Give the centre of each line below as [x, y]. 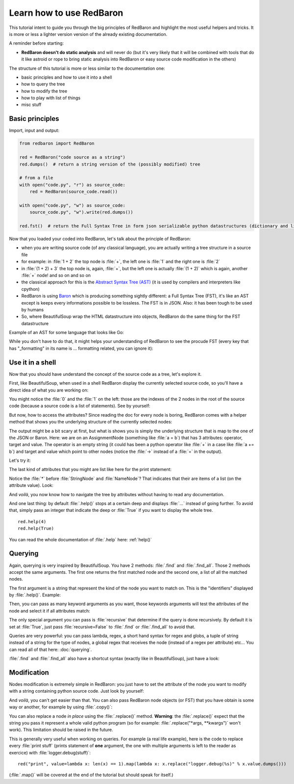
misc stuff [31, 105]
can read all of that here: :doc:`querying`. [50, 649]
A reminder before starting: [36, 43]
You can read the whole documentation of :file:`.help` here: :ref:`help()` [80, 539]
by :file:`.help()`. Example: [35, 595]
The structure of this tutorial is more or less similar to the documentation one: [87, 68]
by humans [33, 309]
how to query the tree [43, 84]
